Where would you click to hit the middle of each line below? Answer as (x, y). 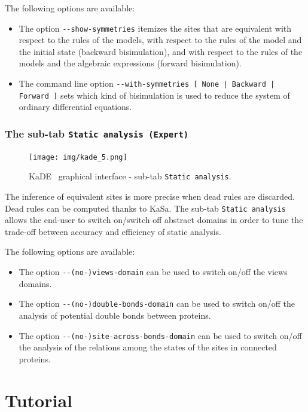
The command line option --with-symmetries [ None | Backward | (147, 83)
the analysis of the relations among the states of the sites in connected (148, 347)
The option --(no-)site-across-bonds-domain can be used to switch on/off (160, 335)
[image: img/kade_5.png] (78, 157)
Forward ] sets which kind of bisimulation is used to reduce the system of (154, 95)
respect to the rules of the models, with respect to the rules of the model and (160, 40)
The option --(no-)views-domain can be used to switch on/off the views (153, 272)
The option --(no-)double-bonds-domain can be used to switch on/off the (157, 303)
